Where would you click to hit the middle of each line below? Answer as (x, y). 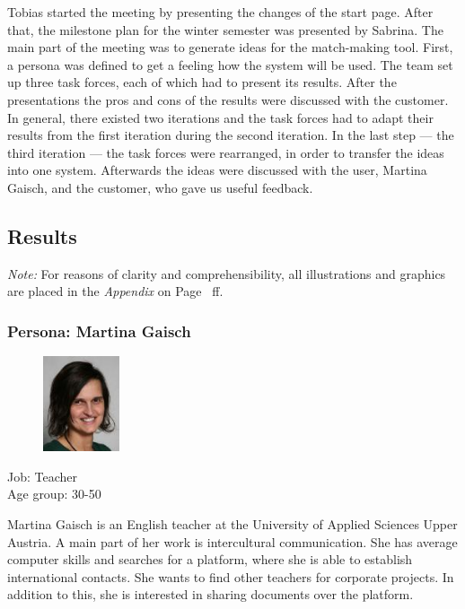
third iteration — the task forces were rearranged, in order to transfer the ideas (226, 152)
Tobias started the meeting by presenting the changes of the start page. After (220, 12)
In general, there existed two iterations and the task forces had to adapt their (220, 117)
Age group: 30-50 (54, 494)
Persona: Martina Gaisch (99, 331)
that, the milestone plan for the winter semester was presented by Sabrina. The (225, 29)
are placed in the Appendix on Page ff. (115, 291)
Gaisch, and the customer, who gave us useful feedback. (160, 187)
